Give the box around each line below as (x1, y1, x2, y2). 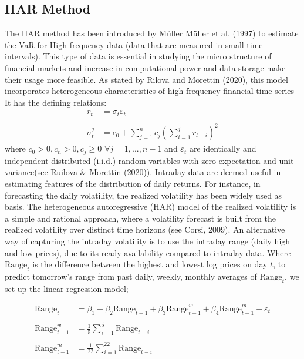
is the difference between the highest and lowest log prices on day (32, 258, 268, 270)
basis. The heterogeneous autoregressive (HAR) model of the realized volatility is (5, 200, 296, 213)
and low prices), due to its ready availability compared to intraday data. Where (5, 246, 291, 259)
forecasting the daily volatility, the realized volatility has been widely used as (5, 189, 282, 201)
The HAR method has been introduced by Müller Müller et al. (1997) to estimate (5, 27, 299, 39)
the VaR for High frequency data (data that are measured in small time (5, 38, 263, 51)
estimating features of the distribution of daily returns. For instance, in (5, 177, 261, 190)
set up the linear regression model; (5, 282, 129, 294)
